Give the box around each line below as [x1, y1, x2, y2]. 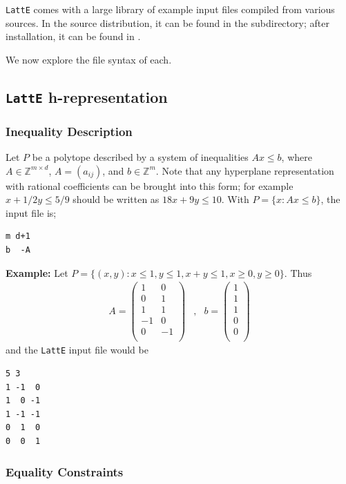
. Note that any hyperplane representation [155, 163, 334, 177]
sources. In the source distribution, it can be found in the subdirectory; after [6, 15, 329, 30]
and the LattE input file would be [6, 342, 148, 357]
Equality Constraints [6, 463, 124, 480]
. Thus [284, 265, 312, 280]
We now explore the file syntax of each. [6, 52, 172, 66]
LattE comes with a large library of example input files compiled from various [6, 2, 335, 16]
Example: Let [6, 265, 68, 280]
